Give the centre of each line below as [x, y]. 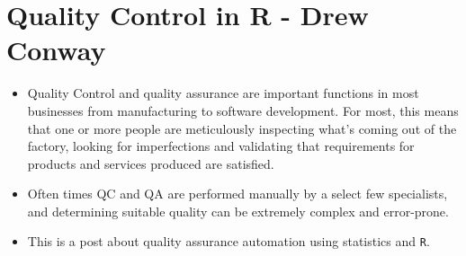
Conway [56, 50]
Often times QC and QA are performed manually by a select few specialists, [237, 194]
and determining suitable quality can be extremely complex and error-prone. [238, 211]
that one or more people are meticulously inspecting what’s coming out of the [242, 128]
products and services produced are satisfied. [151, 163]
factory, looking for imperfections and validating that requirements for [221, 146]
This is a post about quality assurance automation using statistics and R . [229, 241]
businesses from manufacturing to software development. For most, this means [243, 110]
